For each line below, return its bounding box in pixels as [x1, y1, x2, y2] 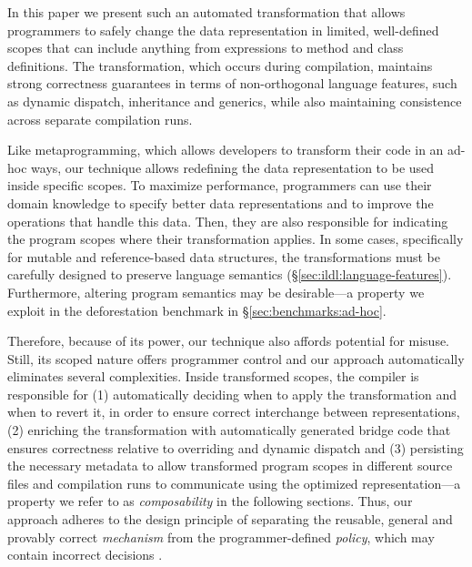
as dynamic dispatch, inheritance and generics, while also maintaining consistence [7, 91, 462, 110]
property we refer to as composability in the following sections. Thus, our [7, 491, 413, 511]
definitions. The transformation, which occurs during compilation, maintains [7, 56, 433, 75]
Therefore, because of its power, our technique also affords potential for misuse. [7, 331, 450, 350]
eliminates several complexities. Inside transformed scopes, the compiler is [7, 367, 419, 386]
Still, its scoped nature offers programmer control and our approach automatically [7, 349, 465, 368]
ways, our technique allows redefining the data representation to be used [31, 157, 435, 177]
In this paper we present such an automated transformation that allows [7, 3, 406, 21]
